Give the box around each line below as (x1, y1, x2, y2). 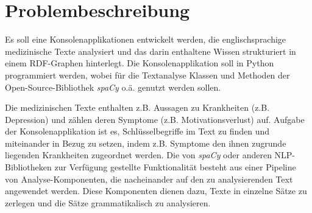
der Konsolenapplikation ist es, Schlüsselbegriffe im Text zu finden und (5, 125, 270, 138)
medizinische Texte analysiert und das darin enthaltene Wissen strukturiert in (5, 44, 296, 57)
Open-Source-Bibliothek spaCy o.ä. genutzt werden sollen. (5, 80, 221, 93)
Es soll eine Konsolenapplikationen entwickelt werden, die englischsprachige (5, 33, 286, 46)
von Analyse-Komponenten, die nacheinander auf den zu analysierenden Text (5, 172, 293, 185)
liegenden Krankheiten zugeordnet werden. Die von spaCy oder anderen (5, 148, 272, 161)
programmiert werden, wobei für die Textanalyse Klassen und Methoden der (5, 68, 290, 81)
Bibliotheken (5, 161, 52, 173)
